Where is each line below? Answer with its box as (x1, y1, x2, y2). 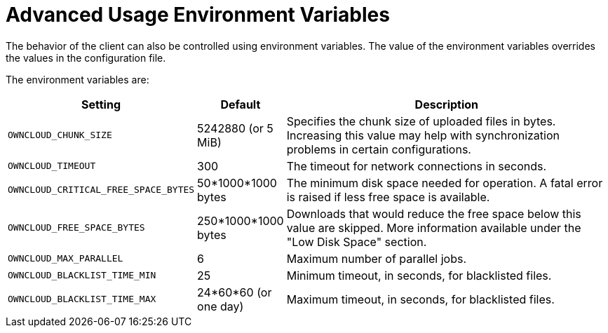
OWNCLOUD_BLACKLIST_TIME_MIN (8, 270, 156, 281)
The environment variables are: (6, 73, 149, 86)
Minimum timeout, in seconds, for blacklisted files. (286, 268, 552, 283)
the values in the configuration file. (6, 51, 166, 64)
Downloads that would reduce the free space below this (286, 206, 581, 221)
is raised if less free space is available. (286, 189, 490, 204)
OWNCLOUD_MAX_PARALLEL (8, 253, 123, 264)
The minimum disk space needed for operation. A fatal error (286, 175, 603, 190)
